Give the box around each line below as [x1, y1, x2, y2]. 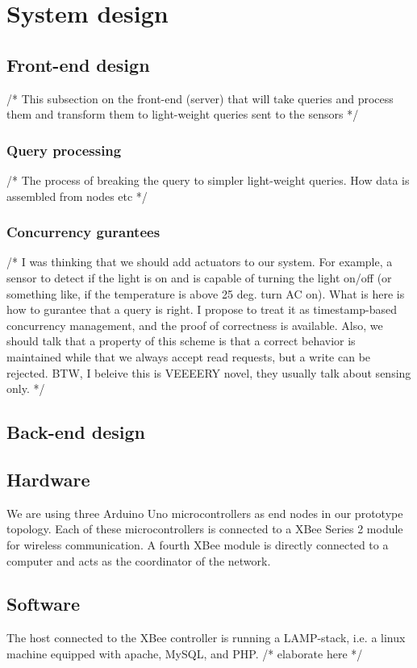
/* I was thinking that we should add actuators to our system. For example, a [6, 253, 393, 270]
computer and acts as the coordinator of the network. [6, 552, 271, 569]
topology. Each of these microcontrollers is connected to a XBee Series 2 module [6, 520, 403, 537]
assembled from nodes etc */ [6, 187, 148, 204]
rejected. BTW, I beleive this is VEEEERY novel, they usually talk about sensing [6, 364, 411, 381]
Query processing [6, 140, 122, 160]
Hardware [6, 466, 90, 491]
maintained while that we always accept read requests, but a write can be [6, 348, 371, 365]
